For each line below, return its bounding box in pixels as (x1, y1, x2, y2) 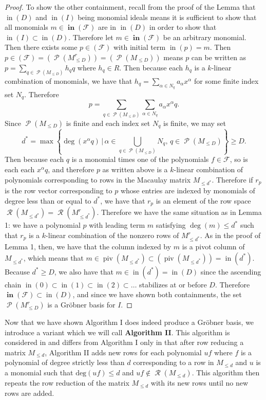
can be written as (191, 51, 246, 62)
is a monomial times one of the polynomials (71, 154, 209, 165)
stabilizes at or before (139, 279, 207, 289)
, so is (230, 154, 248, 165)
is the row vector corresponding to (5, 185, 112, 196)
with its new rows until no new (150, 377, 249, 388)
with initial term (113, 42, 166, 52)
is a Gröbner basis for (47, 299, 116, 310)
